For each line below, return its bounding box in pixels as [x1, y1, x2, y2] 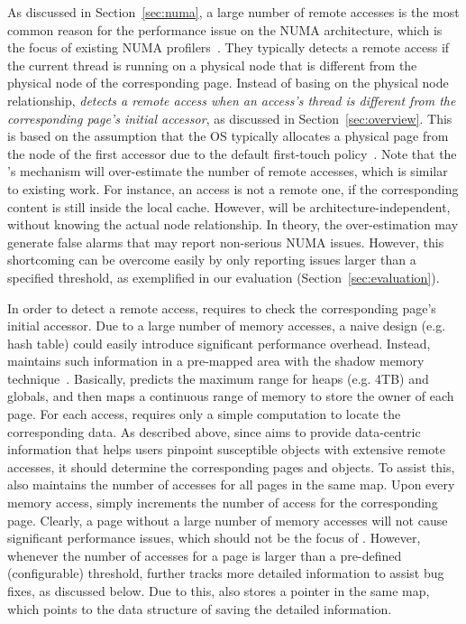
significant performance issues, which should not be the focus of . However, [7, 528, 421, 547]
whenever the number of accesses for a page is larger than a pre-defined [7, 545, 402, 564]
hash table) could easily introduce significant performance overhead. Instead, [7, 333, 431, 352]
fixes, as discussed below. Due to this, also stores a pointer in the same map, [7, 582, 430, 600]
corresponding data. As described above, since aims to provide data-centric [7, 422, 421, 441]
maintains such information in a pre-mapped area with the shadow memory [7, 351, 425, 370]
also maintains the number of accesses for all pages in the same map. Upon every [7, 475, 455, 494]
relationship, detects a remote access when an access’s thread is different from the [7, 90, 456, 109]
